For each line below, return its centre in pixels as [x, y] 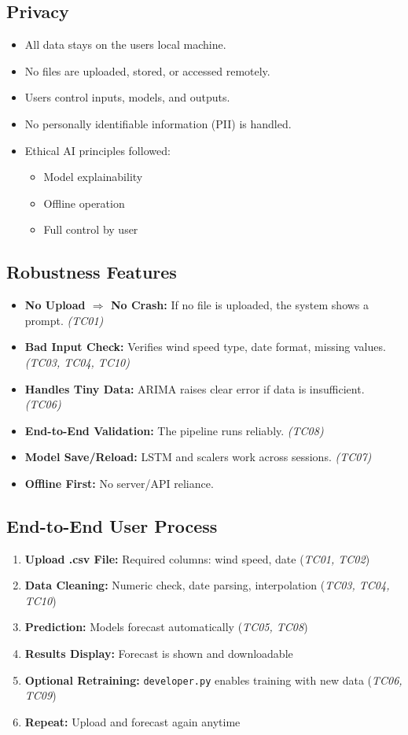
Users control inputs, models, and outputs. [127, 97]
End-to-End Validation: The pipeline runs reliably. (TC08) [174, 430]
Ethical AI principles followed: [97, 150]
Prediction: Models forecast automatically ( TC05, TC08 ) [166, 627]
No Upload [55, 305]
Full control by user [91, 229]
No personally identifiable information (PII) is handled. [158, 123]
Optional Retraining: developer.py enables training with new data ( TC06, [213, 680]
